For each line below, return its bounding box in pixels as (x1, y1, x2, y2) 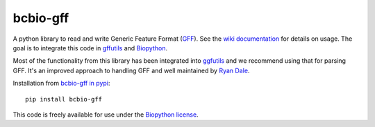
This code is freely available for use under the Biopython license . (12, 110, 199, 119)
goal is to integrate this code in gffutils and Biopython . (12, 43, 168, 52)
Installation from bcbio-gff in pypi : (12, 79, 110, 88)
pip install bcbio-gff (25, 95, 103, 103)
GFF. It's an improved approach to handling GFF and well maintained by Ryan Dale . (12, 66, 250, 75)
